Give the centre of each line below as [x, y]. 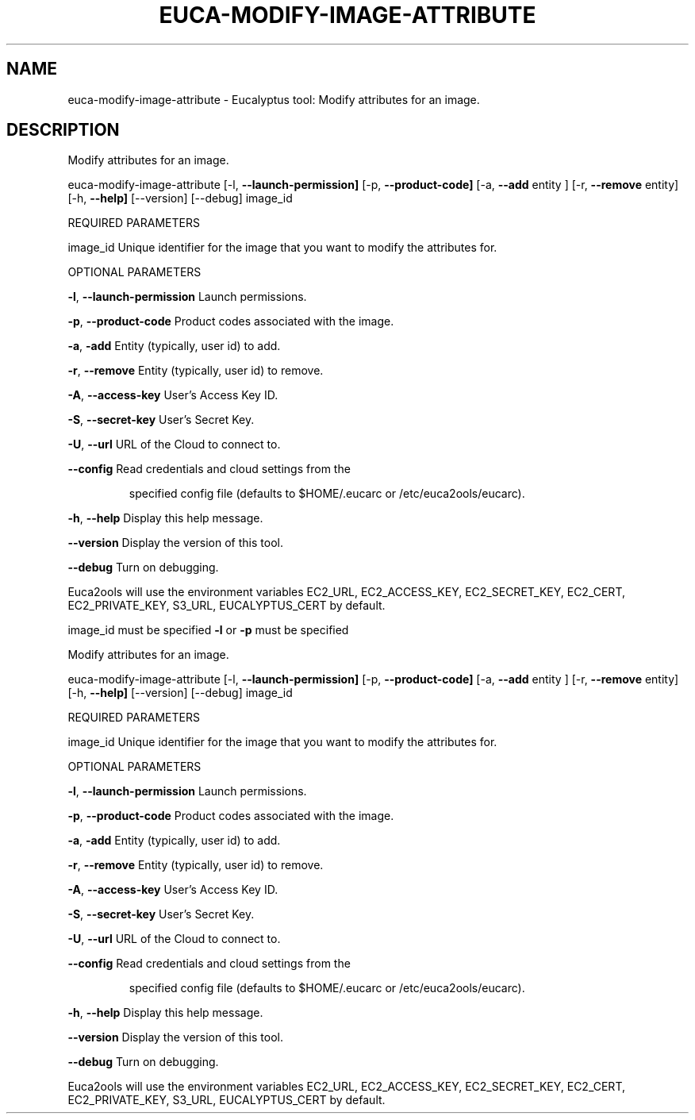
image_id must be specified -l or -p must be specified [208, 630]
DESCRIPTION [63, 130]
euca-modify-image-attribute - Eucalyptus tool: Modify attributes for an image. [274, 99]
